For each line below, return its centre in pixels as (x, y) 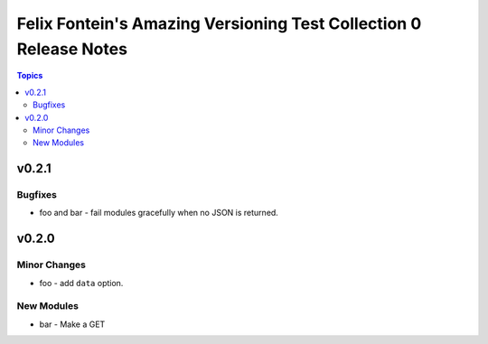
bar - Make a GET (72, 324)
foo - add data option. (81, 283)
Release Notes (72, 49)
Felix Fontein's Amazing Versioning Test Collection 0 (219, 23)
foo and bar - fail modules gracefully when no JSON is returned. (159, 213)
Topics (30, 76)
